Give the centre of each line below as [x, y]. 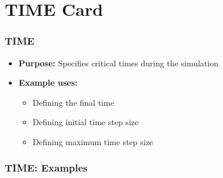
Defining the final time [73, 102]
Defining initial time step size [86, 122]
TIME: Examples [46, 168]
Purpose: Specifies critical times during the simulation [119, 63]
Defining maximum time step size [93, 141]
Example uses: [48, 83]
